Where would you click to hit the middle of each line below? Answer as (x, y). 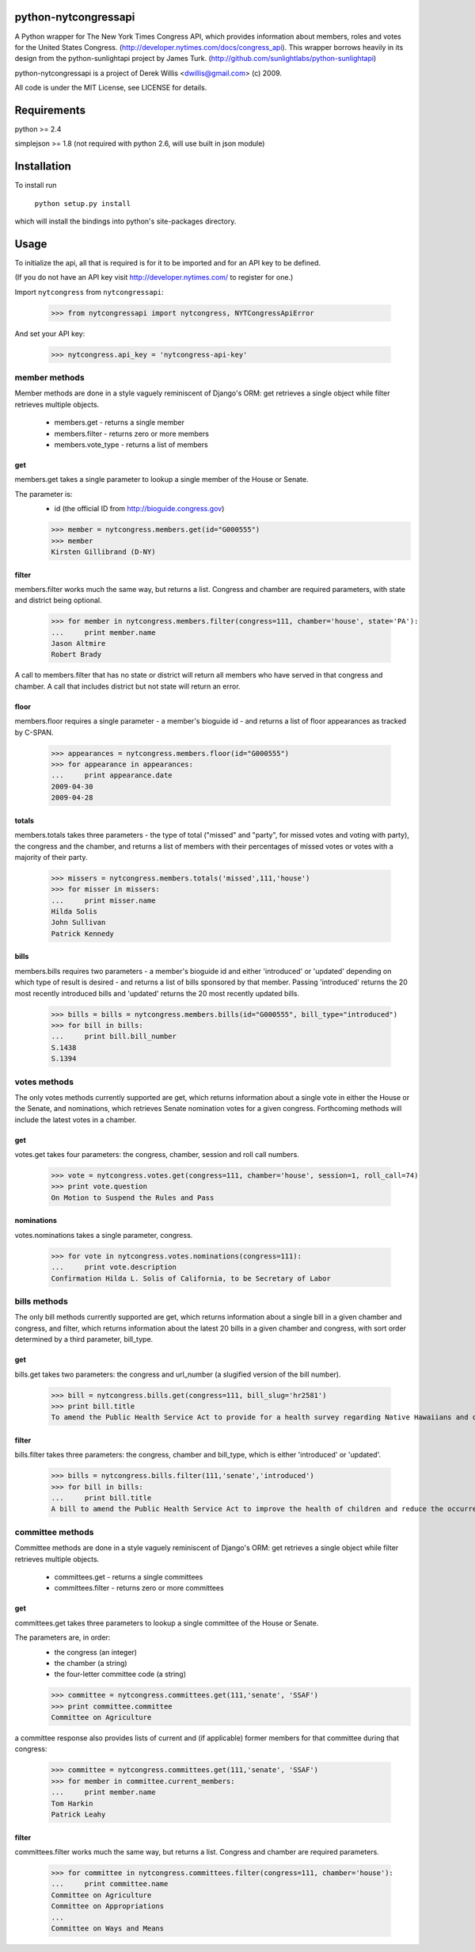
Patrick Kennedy (83, 934)
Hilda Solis (74, 912)
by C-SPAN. (34, 732)
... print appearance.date (112, 775)
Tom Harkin (72, 1803)
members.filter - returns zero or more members (132, 434)
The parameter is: (44, 494)
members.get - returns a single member (120, 422)
